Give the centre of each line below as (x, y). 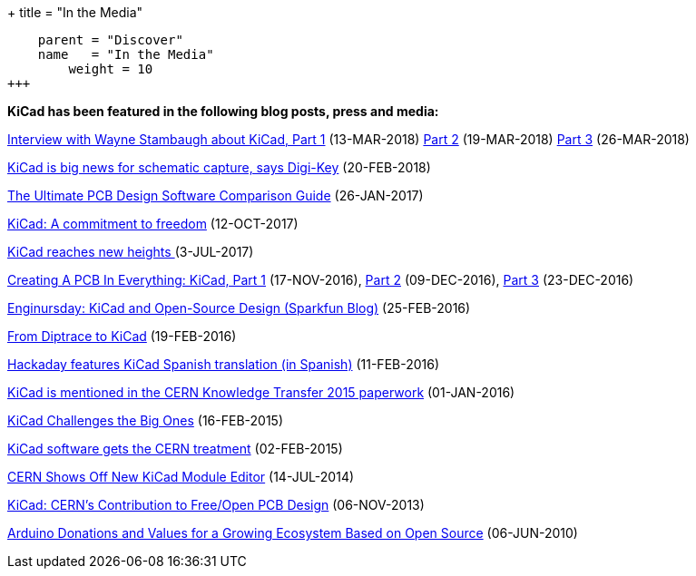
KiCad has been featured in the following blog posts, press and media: (223, 111)
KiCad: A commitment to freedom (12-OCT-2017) (153, 224)
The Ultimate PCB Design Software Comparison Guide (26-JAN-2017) (216, 195)
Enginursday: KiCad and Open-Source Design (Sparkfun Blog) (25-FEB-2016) (239, 308)
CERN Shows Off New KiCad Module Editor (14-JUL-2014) (181, 477)
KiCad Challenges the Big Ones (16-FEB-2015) (145, 420)
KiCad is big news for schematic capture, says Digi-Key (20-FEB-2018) (219, 167)
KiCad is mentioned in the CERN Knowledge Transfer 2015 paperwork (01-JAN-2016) (261, 392)
